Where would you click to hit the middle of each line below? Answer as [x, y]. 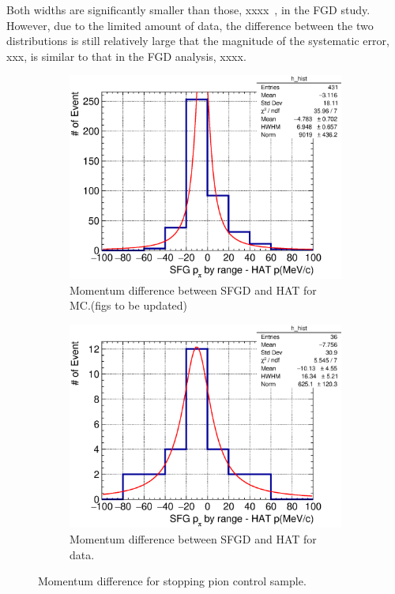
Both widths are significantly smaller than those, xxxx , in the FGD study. [188, 9]
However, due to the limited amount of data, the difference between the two [190, 25]
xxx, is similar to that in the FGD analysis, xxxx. [126, 56]
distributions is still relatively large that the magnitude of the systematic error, [198, 41]
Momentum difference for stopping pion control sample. [172, 581]
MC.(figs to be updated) [129, 305]
